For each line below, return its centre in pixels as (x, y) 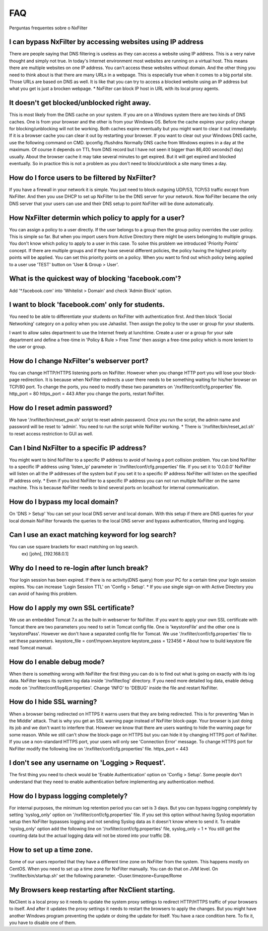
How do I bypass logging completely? (68, 796)
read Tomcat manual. (31, 647)
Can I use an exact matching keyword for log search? (93, 535)
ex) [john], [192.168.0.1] (45, 554)
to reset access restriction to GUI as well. (51, 433)
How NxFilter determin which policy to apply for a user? (97, 218)
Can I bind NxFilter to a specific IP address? (78, 448)
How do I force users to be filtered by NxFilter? (83, 177)
